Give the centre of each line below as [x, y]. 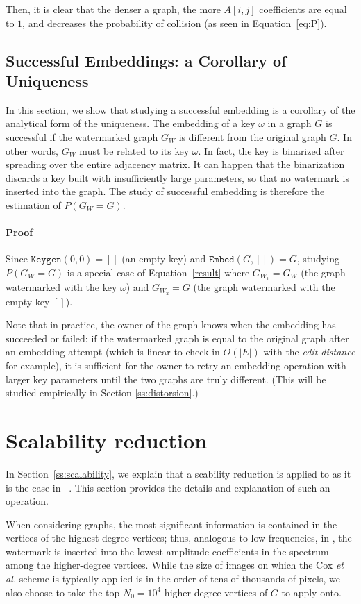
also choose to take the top [63, 592]
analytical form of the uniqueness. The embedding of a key [131, 123]
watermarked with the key [61, 286]
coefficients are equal [303, 9]
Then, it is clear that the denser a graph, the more [113, 9]
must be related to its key [134, 150]
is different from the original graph [252, 136]
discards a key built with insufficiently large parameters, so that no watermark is [177, 177]
